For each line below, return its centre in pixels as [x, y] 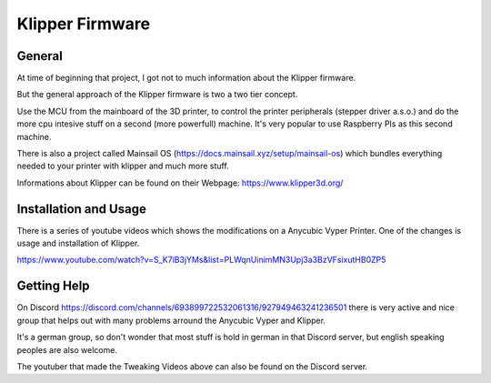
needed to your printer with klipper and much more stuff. [123, 166]
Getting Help [53, 286]
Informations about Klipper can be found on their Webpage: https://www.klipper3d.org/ [180, 183]
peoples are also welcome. [67, 349]
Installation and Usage [82, 209]
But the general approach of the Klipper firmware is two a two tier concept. [157, 95]
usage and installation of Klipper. [78, 243]
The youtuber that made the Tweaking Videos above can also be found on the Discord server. [192, 366]
